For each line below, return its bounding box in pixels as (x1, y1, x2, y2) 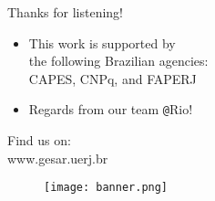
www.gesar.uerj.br (7, 148, 108, 167)
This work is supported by (28, 33, 176, 52)
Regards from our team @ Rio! (28, 100, 193, 119)
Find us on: (7, 131, 71, 150)
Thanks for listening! (7, 3, 123, 21)
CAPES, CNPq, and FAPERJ (28, 69, 197, 88)
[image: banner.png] (44, 181, 169, 195)
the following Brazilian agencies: (28, 51, 209, 70)
